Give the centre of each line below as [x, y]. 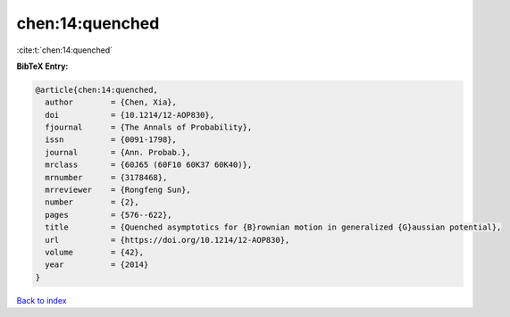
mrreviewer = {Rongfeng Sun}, [118, 190]
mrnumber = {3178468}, [106, 177]
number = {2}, [92, 202]
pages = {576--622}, [109, 215]
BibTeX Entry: [42, 66]
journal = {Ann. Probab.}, [118, 152]
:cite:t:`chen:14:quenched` [65, 50]
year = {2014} [97, 265]
